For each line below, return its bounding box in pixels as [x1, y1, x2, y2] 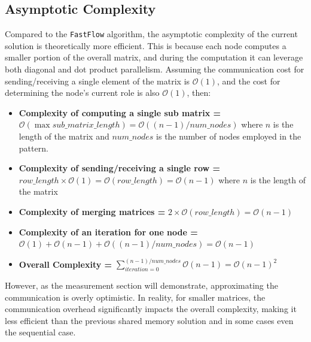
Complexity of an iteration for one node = [19, 225, 198, 238]
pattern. [19, 141, 48, 154]
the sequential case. [5, 326, 76, 338]
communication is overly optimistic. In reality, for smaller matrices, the [5, 290, 266, 303]
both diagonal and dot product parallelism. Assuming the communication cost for [5, 63, 304, 75]
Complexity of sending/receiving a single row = [19, 162, 221, 174]
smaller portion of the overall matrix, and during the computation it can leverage [5, 51, 303, 63]
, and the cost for [217, 74, 280, 87]
